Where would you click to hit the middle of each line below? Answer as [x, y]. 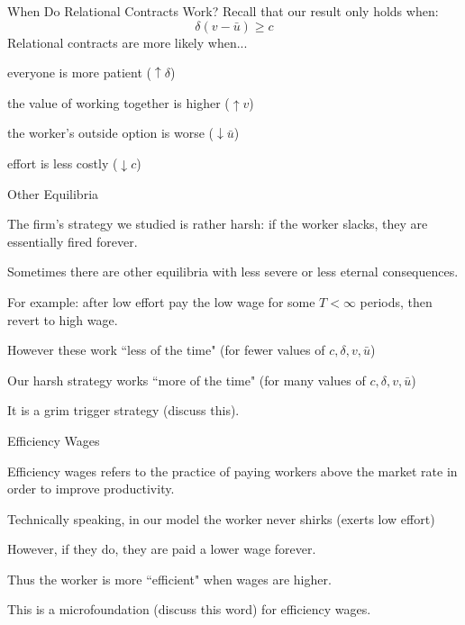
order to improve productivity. [91, 489]
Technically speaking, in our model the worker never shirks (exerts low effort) [221, 518]
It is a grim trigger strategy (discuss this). [123, 410]
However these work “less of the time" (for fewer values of [166, 350]
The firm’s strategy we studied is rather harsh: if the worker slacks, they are [218, 224]
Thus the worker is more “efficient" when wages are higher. [169, 579]
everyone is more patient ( [79, 72]
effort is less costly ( [63, 163]
